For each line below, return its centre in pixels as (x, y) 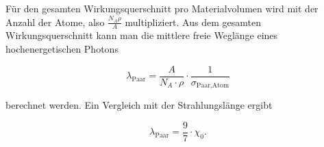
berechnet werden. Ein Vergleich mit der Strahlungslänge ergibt (139, 105)
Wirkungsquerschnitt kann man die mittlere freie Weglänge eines (142, 35)
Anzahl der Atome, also (55, 22)
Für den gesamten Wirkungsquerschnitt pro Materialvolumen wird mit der (162, 8)
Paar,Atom (213, 86)
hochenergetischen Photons (62, 49)
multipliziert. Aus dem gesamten (193, 22)
